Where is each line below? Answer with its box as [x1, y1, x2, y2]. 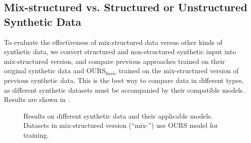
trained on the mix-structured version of [119, 65, 239, 76]
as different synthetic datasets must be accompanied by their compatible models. [4, 84, 245, 95]
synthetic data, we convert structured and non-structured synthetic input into [4, 46, 236, 57]
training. [23, 129, 49, 140]
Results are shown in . [4, 94, 70, 104]
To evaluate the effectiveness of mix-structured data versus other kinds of [4, 37, 222, 47]
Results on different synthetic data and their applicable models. [23, 110, 213, 121]
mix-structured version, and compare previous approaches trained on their [4, 56, 225, 66]
